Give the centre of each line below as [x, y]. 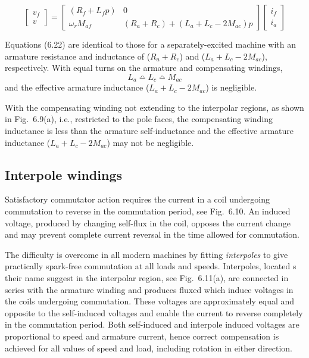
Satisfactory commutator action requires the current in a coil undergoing [137, 199]
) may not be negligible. [150, 142]
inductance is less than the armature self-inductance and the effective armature [149, 131]
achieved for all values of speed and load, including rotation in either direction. [149, 348]
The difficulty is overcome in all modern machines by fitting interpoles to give [146, 254]
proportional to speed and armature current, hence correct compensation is [142, 336]
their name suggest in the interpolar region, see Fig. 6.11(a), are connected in [147, 277]
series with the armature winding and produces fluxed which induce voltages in [149, 289]
